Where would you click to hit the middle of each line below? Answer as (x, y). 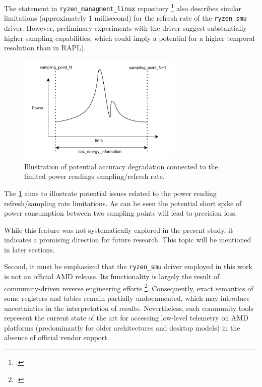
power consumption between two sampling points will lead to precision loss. (121, 213)
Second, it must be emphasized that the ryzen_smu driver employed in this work (128, 266)
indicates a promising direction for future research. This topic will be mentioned (128, 240)
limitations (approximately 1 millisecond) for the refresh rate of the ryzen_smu (125, 18)
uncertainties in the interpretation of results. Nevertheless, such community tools (129, 308)
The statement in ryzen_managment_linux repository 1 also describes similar (123, 7)
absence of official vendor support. (57, 337)
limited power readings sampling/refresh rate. (94, 176)
